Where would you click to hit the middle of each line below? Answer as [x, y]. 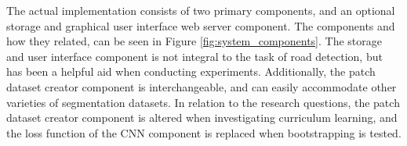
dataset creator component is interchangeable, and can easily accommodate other [202, 86]
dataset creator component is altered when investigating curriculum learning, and [202, 118]
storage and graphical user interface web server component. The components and [201, 25]
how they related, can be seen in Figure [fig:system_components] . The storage [194, 41]
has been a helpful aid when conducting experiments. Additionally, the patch [191, 71]
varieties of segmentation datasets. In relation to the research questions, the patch [203, 102]
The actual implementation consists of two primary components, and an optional [201, 10]
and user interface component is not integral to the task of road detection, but [194, 56]
